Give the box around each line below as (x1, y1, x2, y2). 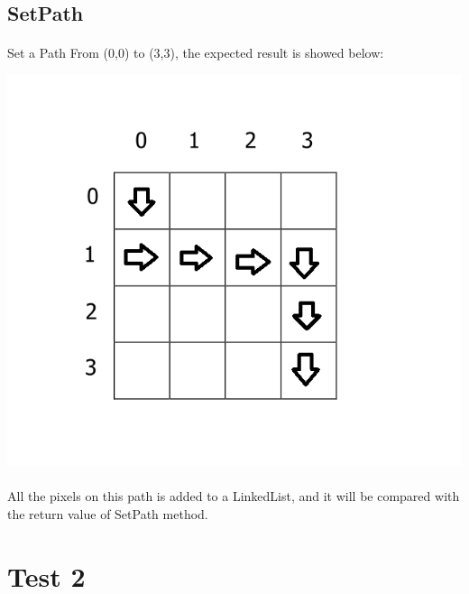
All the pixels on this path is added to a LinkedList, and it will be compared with (7, 487, 460, 506)
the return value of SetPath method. (7, 504, 208, 523)
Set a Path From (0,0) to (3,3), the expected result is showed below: (7, 43, 384, 62)
